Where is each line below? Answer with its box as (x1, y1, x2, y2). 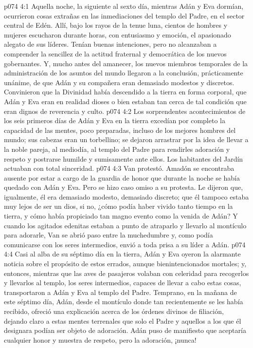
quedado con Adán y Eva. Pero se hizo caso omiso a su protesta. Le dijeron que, (4, 182, 243, 192)
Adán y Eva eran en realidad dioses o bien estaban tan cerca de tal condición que (4, 96, 247, 106)
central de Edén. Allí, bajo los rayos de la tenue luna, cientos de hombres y (4, 20, 228, 30)
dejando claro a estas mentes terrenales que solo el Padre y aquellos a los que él (4, 315, 241, 326)
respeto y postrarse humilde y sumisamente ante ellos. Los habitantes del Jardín (4, 153, 243, 164)
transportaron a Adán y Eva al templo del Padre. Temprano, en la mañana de (4, 287, 237, 297)
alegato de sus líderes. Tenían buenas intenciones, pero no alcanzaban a (4, 39, 217, 49)
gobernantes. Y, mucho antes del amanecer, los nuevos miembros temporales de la (4, 58, 248, 68)
